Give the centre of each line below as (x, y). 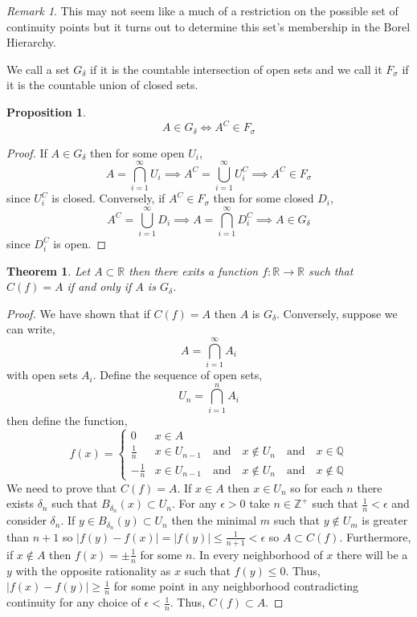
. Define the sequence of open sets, (178, 375)
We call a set (38, 69)
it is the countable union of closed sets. (102, 85)
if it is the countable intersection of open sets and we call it (236, 69)
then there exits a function (194, 270)
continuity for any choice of (74, 602)
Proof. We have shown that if (78, 313)
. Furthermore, (375, 536)
